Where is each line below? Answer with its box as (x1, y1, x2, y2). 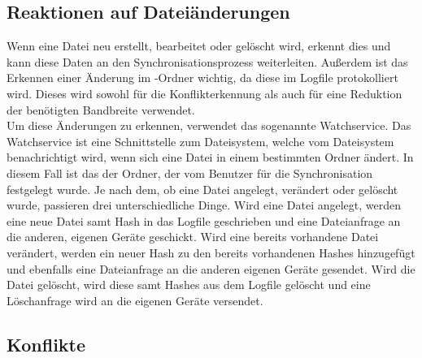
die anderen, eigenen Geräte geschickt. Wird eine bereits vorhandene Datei (7, 228, 379, 245)
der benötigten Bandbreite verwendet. (7, 101, 195, 118)
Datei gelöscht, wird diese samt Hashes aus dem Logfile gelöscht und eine (7, 276, 371, 293)
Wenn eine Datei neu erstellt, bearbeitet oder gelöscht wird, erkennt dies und (7, 37, 391, 54)
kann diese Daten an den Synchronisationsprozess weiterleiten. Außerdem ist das (7, 53, 408, 70)
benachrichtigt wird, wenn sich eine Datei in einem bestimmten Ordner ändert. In (7, 149, 414, 166)
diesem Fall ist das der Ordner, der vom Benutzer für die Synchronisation (7, 164, 373, 181)
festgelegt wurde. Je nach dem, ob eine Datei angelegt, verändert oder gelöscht (7, 180, 398, 197)
